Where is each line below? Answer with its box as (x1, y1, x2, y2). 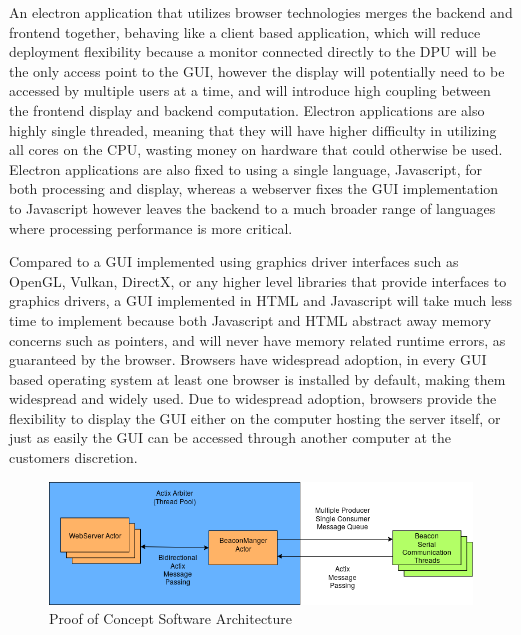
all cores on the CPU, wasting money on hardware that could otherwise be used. (9, 139, 503, 160)
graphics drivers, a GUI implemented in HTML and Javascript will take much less (9, 290, 513, 311)
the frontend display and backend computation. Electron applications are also (9, 99, 485, 120)
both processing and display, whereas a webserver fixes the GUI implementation (9, 178, 499, 199)
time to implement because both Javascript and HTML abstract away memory (9, 309, 492, 330)
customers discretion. (9, 447, 138, 468)
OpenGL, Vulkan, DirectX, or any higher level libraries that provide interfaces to (9, 270, 507, 291)
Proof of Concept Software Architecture (49, 608, 293, 629)
